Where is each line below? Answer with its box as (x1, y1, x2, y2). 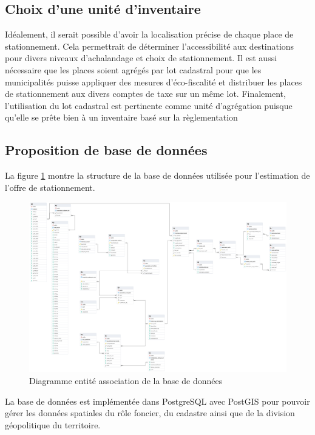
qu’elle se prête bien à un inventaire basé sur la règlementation (5, 111, 238, 124)
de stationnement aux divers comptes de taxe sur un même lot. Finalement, (5, 87, 286, 100)
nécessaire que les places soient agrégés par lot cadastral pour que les (5, 63, 262, 76)
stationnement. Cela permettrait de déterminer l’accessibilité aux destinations (5, 39, 294, 52)
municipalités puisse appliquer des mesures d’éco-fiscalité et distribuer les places (5, 75, 302, 88)
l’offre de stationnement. (5, 181, 95, 193)
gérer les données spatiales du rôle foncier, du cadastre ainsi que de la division (5, 407, 295, 419)
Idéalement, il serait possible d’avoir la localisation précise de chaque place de (5, 28, 294, 41)
